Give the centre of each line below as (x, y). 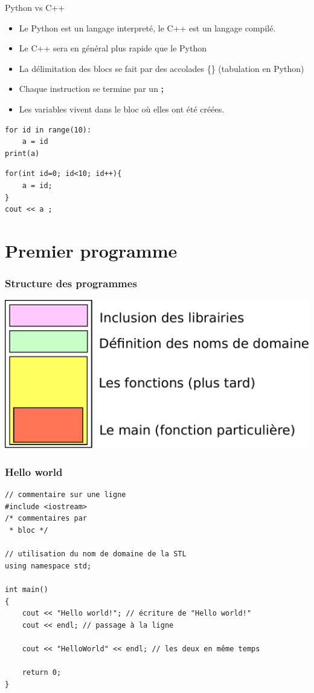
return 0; (42, 673)
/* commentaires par (46, 519)
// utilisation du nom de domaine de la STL (96, 554)
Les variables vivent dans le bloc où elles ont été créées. (122, 109)
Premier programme (91, 250)
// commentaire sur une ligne (66, 495)
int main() (27, 589)
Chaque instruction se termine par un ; (91, 89)
